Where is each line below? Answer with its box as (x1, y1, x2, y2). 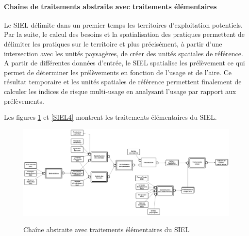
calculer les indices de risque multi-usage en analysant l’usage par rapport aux (4, 86, 236, 96)
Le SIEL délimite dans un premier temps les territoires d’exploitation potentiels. (4, 19, 243, 30)
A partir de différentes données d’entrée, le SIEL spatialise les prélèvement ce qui (4, 58, 245, 68)
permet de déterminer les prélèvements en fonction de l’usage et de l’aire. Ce (4, 67, 232, 77)
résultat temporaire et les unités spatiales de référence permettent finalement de (4, 77, 242, 87)
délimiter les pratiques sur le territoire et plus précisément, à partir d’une (4, 38, 222, 48)
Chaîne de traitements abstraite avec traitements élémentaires (4, 1, 217, 11)
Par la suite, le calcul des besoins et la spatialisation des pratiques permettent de (4, 29, 245, 39)
